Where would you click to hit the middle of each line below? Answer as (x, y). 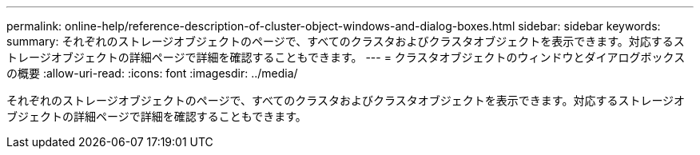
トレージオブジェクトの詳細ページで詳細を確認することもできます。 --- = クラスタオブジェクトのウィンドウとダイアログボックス (346, 57)
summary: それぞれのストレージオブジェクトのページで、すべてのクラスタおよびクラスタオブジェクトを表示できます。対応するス (346, 41)
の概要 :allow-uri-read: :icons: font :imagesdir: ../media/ (152, 73)
